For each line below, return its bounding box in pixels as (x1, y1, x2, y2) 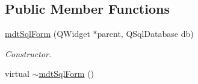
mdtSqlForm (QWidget (5, 27, 90, 40)
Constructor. (5, 47, 52, 60)
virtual (5, 67, 29, 80)
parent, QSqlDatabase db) (97, 27, 194, 40)
